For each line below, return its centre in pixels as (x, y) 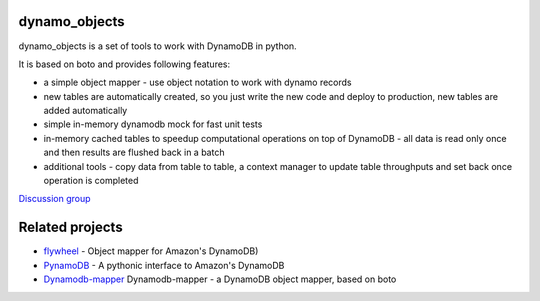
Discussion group (54, 199)
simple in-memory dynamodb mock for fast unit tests (153, 124)
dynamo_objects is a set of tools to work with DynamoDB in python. (157, 46)
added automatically (85, 111)
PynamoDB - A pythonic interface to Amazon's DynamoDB (164, 265)
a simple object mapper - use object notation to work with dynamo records (197, 82)
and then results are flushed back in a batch (134, 152)
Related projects (71, 227)
